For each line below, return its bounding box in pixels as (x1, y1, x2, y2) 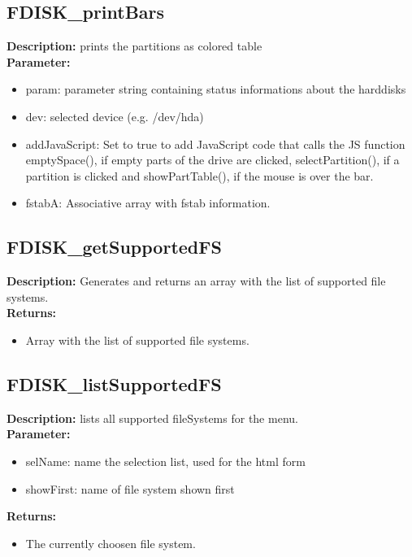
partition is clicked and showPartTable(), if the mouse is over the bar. (25, 167, 374, 184)
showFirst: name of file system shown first (25, 480, 235, 497)
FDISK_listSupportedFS (7, 371, 222, 396)
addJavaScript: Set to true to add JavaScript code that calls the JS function (25, 135, 405, 152)
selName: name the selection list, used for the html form (25, 452, 306, 469)
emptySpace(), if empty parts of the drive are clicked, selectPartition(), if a (25, 151, 400, 168)
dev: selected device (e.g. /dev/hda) (25, 107, 204, 124)
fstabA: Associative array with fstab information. (25, 194, 271, 211)
